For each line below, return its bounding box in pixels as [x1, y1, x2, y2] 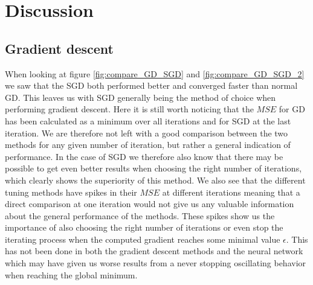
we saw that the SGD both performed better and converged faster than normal [5, 79, 298, 92]
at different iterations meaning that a [162, 185, 300, 198]
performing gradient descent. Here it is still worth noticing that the [5, 103, 254, 115]
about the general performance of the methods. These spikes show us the [5, 209, 275, 222]
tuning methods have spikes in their [5, 185, 137, 198]
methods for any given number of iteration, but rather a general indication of [5, 138, 291, 151]
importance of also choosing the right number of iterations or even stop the [5, 221, 283, 234]
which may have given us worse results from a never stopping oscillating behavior [5, 257, 306, 269]
